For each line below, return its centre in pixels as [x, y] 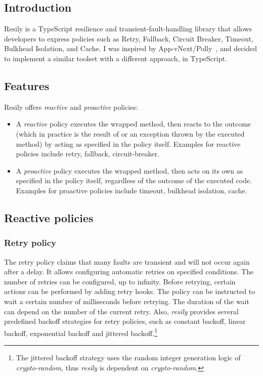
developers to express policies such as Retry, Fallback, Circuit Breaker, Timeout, [129, 38]
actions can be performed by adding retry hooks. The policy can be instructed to [130, 291]
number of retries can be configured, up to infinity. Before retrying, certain [120, 281]
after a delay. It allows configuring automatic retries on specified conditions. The [129, 271]
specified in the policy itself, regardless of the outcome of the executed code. [134, 180]
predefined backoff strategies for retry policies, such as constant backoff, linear [125, 321]
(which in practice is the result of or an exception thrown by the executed [130, 133]
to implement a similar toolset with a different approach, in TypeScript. [116, 58]
